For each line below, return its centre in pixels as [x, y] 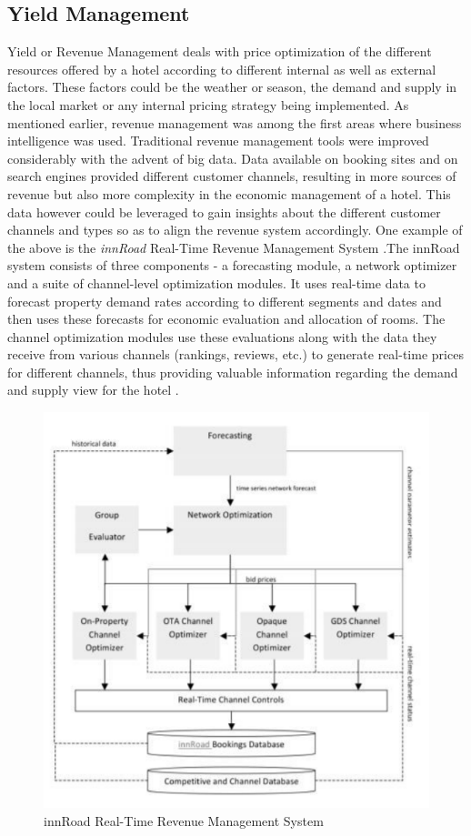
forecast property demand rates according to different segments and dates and [225, 301]
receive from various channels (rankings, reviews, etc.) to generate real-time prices [235, 354]
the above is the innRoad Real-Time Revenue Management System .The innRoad [234, 247]
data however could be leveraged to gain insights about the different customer [224, 212]
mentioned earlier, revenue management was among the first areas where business [235, 122]
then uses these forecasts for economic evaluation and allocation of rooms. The [226, 319]
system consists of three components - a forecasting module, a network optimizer [232, 265]
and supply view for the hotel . [93, 390]
